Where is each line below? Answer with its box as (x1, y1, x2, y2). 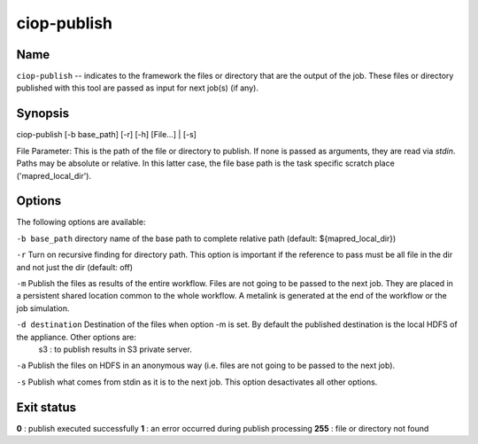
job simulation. (16, 302, 70, 314)
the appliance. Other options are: (16, 331, 136, 342)
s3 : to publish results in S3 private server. (38, 344, 192, 354)
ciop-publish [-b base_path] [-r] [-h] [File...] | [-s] (16, 129, 197, 140)
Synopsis (16, 106, 70, 121)
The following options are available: (16, 217, 146, 228)
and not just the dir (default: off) (16, 261, 133, 272)
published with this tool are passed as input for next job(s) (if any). (16, 82, 258, 93)
